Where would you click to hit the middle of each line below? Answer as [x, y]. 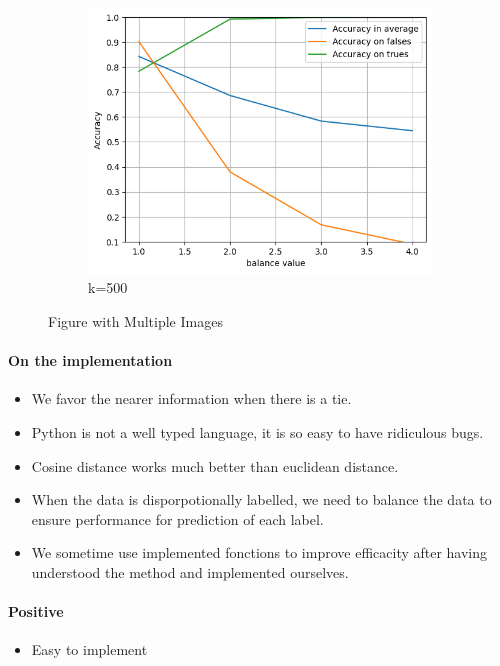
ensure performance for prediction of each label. [177, 518]
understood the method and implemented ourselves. [190, 571]
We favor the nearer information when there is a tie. [191, 398]
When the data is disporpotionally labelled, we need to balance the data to [261, 499]
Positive [36, 611]
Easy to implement [89, 649]
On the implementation [90, 360]
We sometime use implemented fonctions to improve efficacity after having [259, 552]
